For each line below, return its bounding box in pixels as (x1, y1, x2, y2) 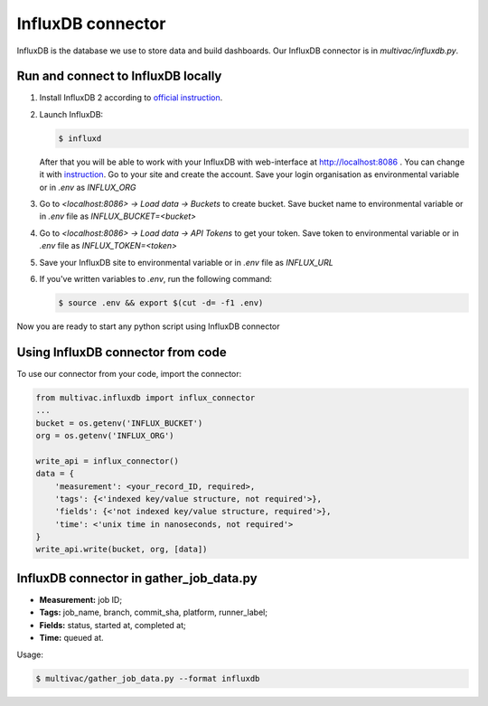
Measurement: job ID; (39, 594, 122, 605)
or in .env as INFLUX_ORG (39, 182, 136, 193)
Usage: (16, 649, 44, 660)
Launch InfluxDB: (39, 108, 104, 119)
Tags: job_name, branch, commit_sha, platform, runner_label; (39, 607, 268, 618)
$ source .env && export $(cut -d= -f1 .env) (58, 297, 264, 307)
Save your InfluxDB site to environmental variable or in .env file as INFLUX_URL (39, 257, 333, 268)
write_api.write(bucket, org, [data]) (35, 544, 208, 555)
